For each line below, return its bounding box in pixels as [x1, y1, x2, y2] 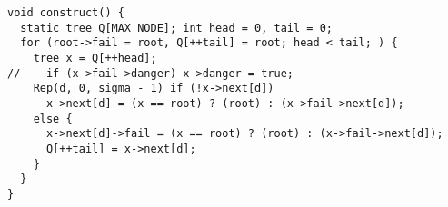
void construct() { [7, 6, 124, 19]
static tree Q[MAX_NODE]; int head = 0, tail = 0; [20, 21, 333, 34]
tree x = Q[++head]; [33, 51, 157, 64]
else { [33, 112, 73, 125]
